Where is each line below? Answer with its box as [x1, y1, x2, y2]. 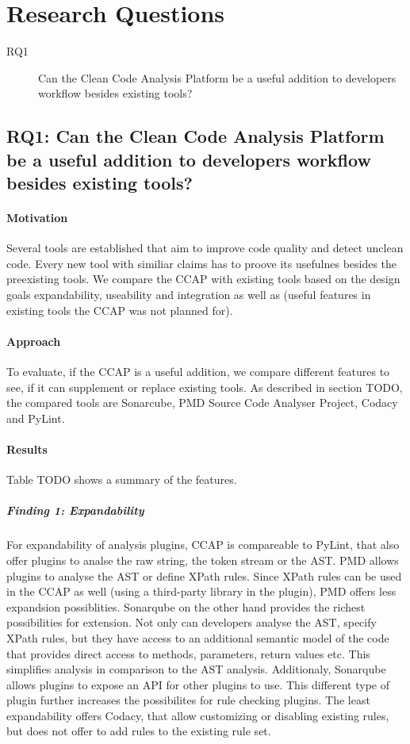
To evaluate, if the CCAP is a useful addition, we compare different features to [6, 363, 390, 380]
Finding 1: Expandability [6, 502, 144, 519]
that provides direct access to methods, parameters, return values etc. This [6, 645, 370, 662]
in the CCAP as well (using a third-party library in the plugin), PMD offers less [6, 583, 397, 600]
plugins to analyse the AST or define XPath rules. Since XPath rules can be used [6, 567, 402, 584]
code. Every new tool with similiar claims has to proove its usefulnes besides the [6, 255, 397, 271]
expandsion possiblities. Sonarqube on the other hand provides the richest [6, 598, 366, 615]
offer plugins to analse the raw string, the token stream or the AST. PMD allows [6, 551, 399, 568]
